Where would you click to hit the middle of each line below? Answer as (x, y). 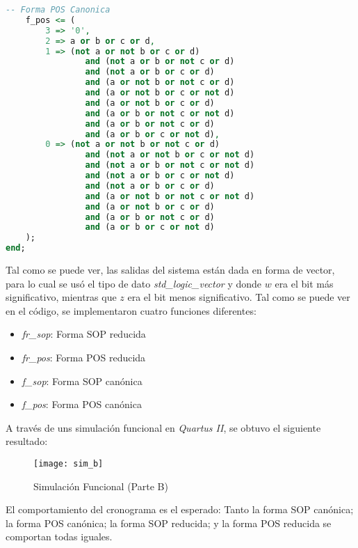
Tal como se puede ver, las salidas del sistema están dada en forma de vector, (170, 269)
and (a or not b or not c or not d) (170, 196)
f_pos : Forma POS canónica (82, 404)
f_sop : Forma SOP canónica (82, 381)
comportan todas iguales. (59, 537)
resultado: (27, 441)
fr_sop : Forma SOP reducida (84, 334)
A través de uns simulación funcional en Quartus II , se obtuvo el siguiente (163, 427)
